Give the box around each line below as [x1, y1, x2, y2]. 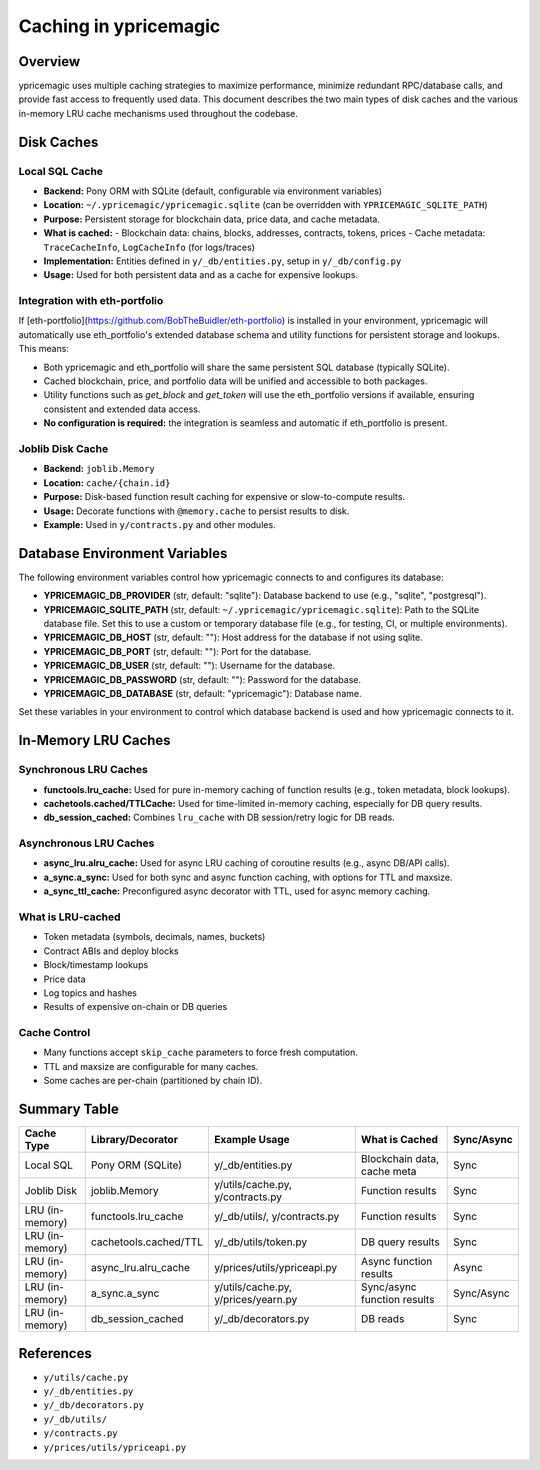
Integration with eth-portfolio [18, 294, 164, 308]
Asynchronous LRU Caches [18, 836, 155, 850]
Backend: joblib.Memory [43, 463, 155, 475]
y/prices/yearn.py [214, 1293, 298, 1307]
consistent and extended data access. [43, 403, 201, 415]
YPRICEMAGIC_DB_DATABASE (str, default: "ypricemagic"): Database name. [43, 687, 362, 699]
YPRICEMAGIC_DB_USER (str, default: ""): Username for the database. [43, 660, 336, 672]
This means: [18, 343, 70, 355]
